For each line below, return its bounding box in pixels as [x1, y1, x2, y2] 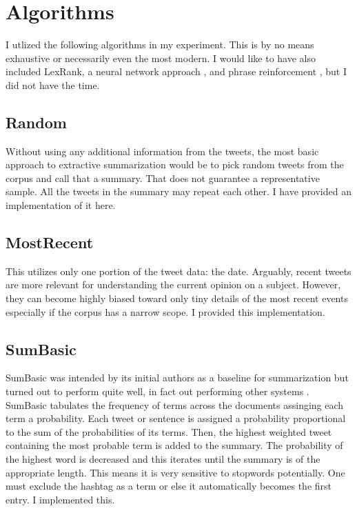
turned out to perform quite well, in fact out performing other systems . [6, 384, 309, 399]
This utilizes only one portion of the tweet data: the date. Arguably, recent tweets [6, 263, 351, 278]
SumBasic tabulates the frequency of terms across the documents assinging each [6, 397, 344, 412]
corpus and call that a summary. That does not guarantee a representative [6, 170, 320, 185]
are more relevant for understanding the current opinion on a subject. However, [6, 277, 341, 292]
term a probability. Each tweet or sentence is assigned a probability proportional [6, 411, 346, 425]
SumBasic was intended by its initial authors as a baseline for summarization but [6, 370, 349, 385]
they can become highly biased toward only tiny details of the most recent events [6, 291, 348, 305]
